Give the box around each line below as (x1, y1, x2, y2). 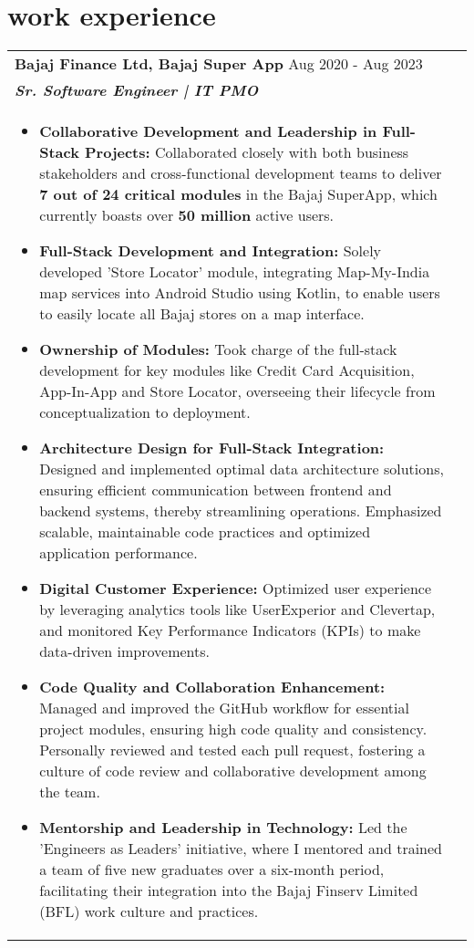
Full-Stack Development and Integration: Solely (39, 240, 382, 262)
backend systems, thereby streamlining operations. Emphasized (39, 500, 442, 522)
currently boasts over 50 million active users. (39, 204, 335, 226)
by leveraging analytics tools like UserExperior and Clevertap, (39, 599, 436, 620)
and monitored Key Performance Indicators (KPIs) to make (39, 620, 421, 641)
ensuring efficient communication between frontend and (39, 479, 392, 501)
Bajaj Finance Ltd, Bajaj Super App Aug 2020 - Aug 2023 (15, 53, 423, 75)
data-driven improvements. (39, 641, 211, 662)
